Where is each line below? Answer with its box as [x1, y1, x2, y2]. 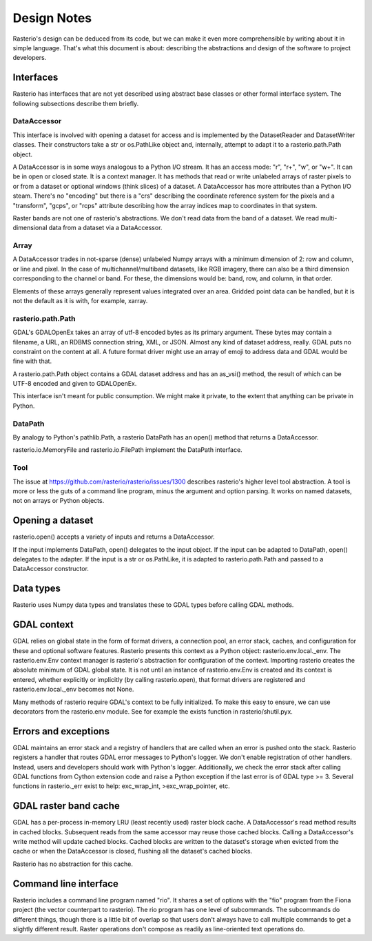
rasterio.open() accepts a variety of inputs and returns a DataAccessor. [12, 532, 215, 541]
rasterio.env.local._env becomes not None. [12, 685, 134, 694]
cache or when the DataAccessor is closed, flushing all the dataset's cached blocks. [12, 847, 253, 856]
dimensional [12, 224, 48, 232]
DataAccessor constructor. [12, 565, 90, 573]
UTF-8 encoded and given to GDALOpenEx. [12, 380, 137, 388]
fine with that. [12, 357, 52, 365]
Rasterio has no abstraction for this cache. [12, 860, 134, 868]
